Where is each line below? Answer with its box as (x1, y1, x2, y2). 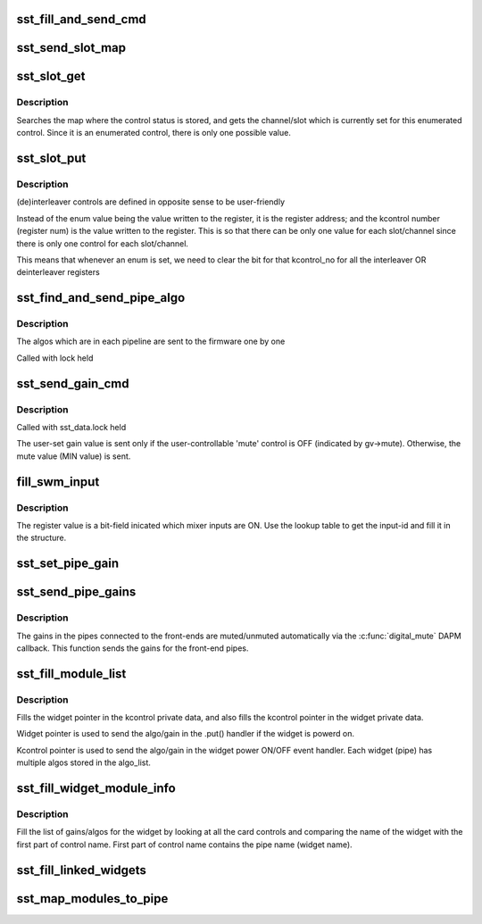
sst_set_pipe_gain (16, 556, 120, 571)
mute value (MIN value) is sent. (16, 451, 131, 462)
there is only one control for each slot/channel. (16, 237, 189, 249)
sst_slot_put (16, 151, 87, 165)
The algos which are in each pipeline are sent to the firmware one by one (16, 336, 286, 347)
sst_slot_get (16, 69, 86, 84)
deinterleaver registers (16, 267, 100, 278)
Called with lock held (16, 353, 94, 363)
